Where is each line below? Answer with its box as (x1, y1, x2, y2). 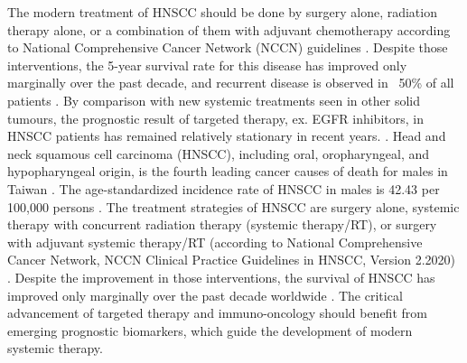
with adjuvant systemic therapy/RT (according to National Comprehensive (7, 232, 423, 251)
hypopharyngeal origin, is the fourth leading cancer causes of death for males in (7, 162, 448, 181)
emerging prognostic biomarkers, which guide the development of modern (7, 321, 413, 340)
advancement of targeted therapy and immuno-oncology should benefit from (7, 303, 427, 322)
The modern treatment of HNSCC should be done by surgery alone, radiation (7, 3, 437, 21)
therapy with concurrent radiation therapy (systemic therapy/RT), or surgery (7, 215, 437, 234)
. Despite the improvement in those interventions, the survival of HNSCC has (7, 267, 435, 286)
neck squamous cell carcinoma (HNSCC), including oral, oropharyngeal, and (7, 144, 430, 163)
